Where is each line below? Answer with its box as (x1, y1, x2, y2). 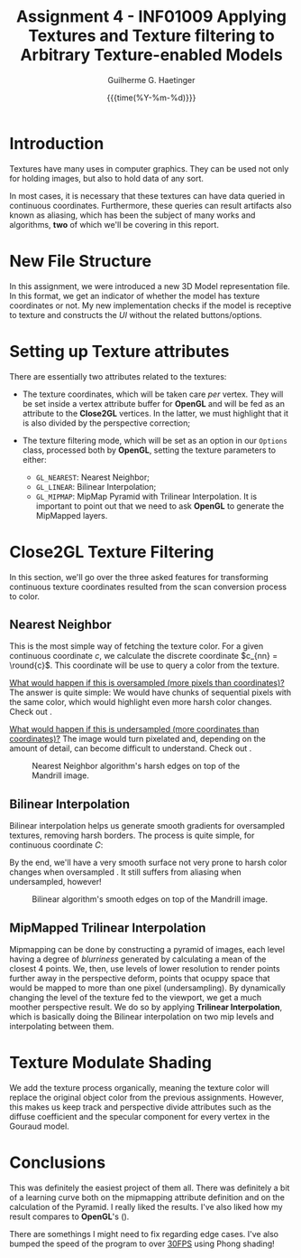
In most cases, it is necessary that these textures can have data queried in (9, 190, 286, 201)
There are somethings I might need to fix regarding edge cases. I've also (9, 1228, 279, 1239)
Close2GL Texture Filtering (9, 541, 214, 562)
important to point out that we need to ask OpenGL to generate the (35, 500, 285, 512)
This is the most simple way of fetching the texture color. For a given (9, 641, 264, 652)
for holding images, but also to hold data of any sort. (9, 173, 205, 183)
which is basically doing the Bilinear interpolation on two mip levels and (9, 1010, 275, 1022)
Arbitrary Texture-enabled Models (20, 45, 283, 65)
